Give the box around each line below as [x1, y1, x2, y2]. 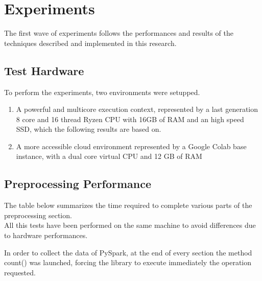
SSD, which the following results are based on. [16, 124, 161, 134]
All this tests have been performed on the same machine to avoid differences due [4, 220, 256, 230]
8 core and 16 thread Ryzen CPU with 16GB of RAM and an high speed [16, 113, 244, 124]
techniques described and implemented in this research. [4, 37, 177, 48]
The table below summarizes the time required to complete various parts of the [4, 200, 252, 210]
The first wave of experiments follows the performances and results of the [4, 28, 234, 38]
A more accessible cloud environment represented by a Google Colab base [16, 140, 247, 151]
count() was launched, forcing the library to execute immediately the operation [4, 257, 252, 268]
